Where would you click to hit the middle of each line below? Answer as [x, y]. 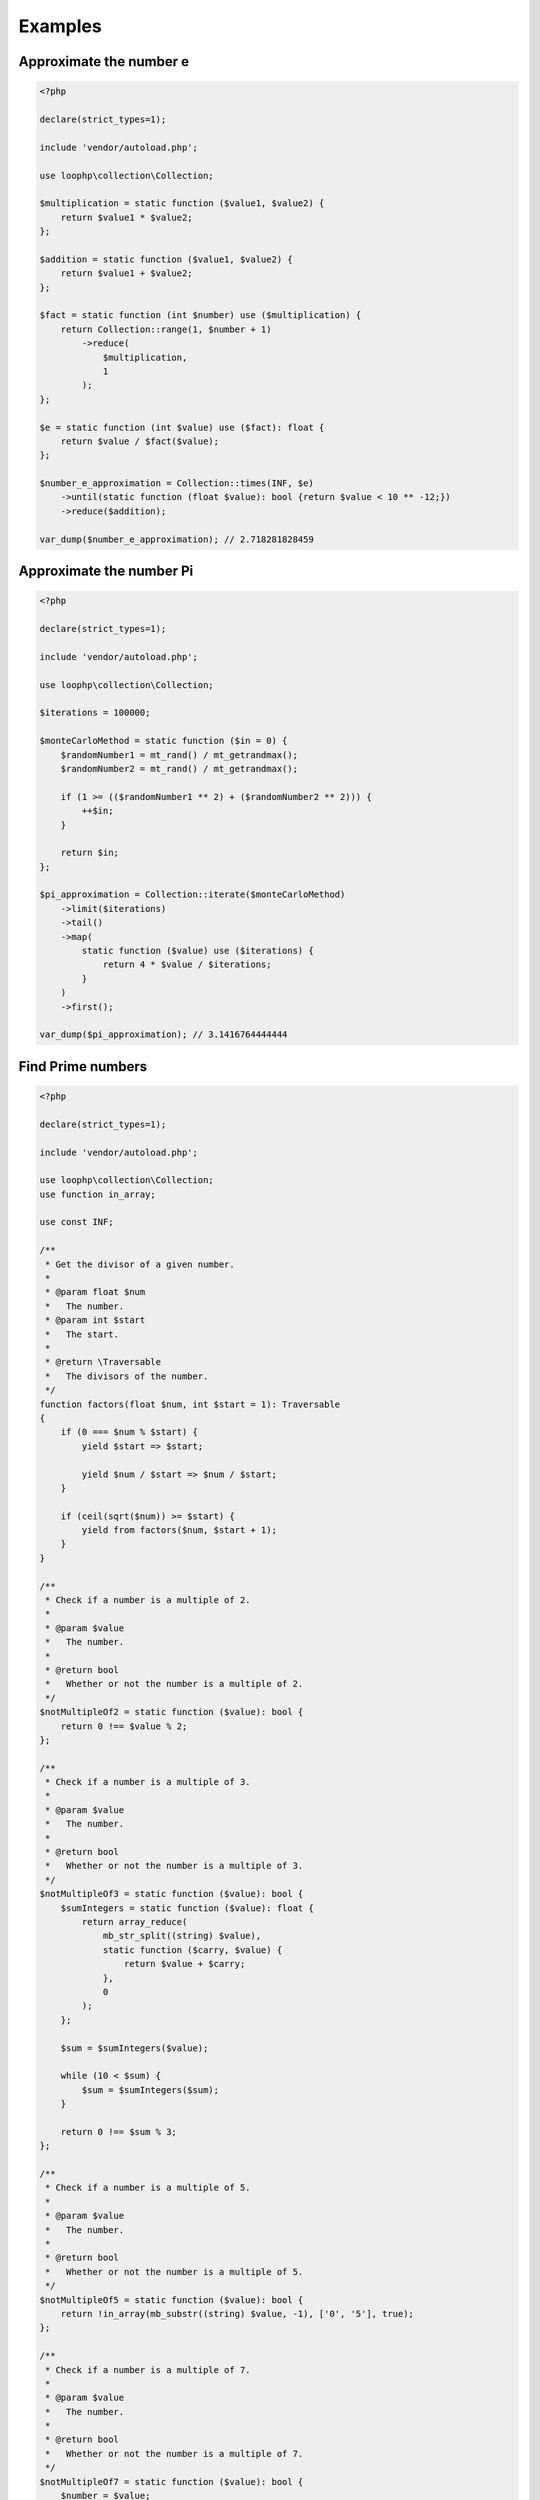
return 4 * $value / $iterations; [187, 964]
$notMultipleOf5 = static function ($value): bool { [171, 2299]
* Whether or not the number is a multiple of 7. [174, 2453]
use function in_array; [98, 1194]
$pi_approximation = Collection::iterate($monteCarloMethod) [192, 894]
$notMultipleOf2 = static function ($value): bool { [171, 1712]
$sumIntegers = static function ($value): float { [187, 1908]
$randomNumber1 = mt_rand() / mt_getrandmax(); [179, 754]
